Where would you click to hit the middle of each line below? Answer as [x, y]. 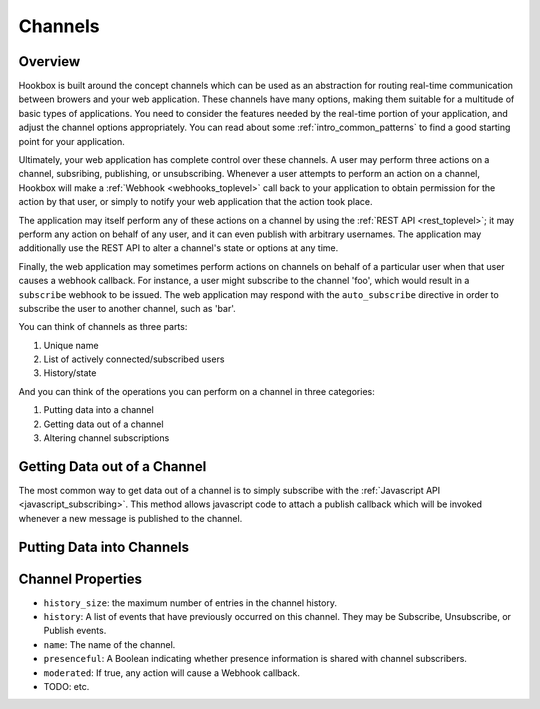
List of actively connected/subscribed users [134, 359]
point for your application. [71, 141]
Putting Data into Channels [104, 546]
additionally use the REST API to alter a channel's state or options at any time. [178, 248]
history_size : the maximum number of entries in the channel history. [190, 602]
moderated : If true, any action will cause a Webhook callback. [171, 672]
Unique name [71, 345]
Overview [49, 61]
